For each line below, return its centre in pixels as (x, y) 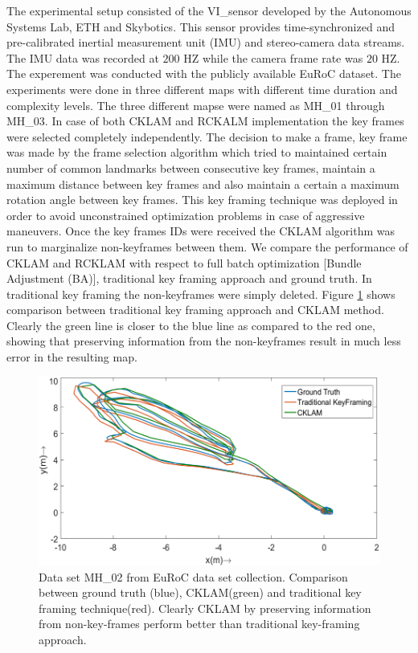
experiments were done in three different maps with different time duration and (202, 89)
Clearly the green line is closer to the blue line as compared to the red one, (191, 325)
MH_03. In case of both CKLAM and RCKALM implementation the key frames (205, 121)
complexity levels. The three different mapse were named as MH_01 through (196, 105)
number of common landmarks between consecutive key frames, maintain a (191, 167)
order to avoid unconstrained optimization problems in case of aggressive (186, 215)
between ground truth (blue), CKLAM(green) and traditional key (200, 592)
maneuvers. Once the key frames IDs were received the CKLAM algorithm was (201, 231)
